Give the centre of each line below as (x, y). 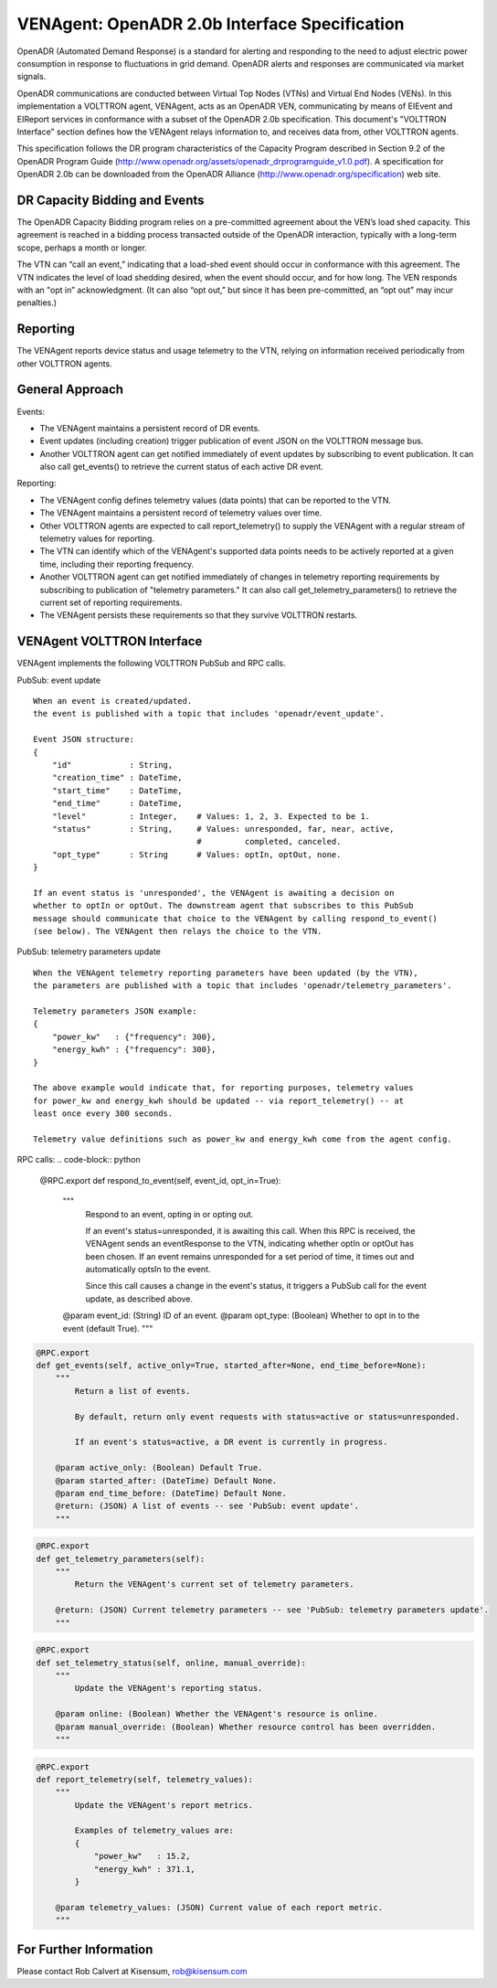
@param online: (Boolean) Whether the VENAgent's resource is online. (217, 1714)
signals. (32, 77)
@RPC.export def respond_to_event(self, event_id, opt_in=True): (160, 1180)
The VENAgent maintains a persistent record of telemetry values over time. (181, 513)
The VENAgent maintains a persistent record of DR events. (150, 428)
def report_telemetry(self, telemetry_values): (144, 1779)
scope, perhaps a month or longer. (82, 248)
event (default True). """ (108, 1328)
